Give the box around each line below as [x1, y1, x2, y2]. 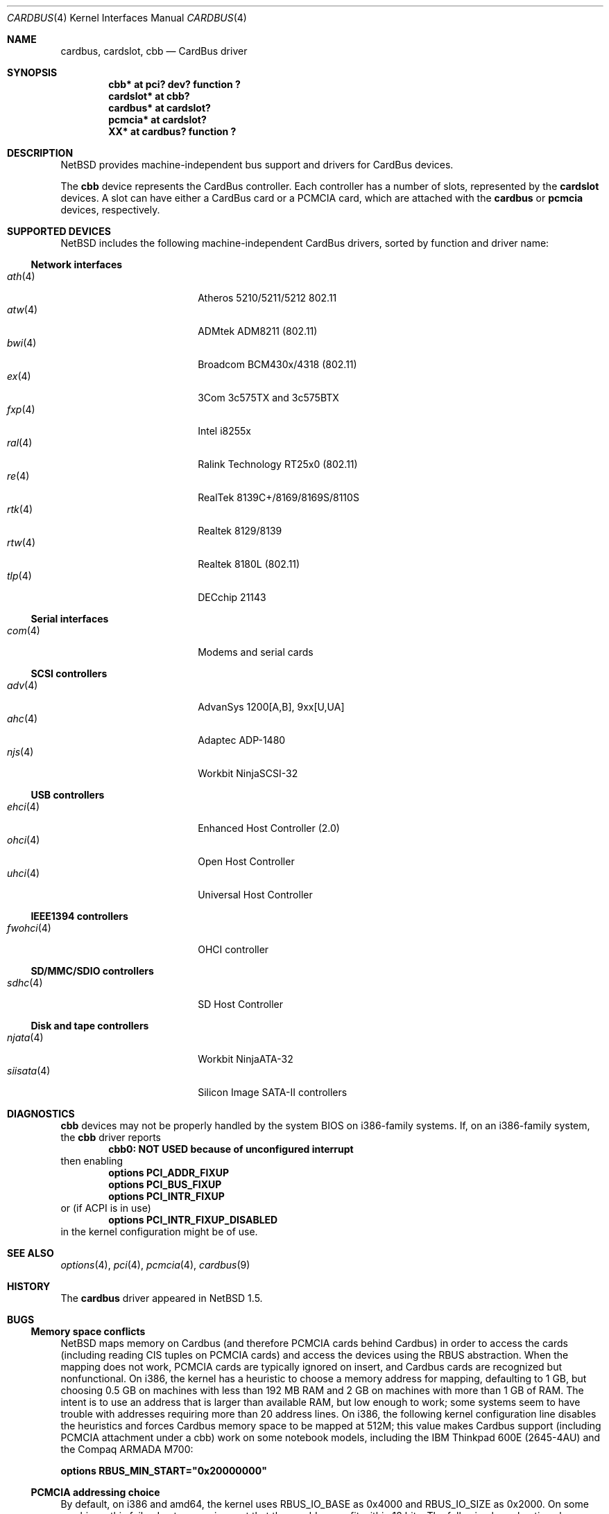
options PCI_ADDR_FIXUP [108, 1167, 230, 1178]
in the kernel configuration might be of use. [60, 1226, 258, 1237]
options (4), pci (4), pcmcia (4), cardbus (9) [60, 1259, 250, 1271]
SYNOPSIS [7, 67, 58, 78]
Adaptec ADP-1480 [198, 734, 286, 746]
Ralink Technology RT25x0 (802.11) [198, 458, 358, 470]
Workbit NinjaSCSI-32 [198, 767, 298, 779]
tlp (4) [7, 570, 32, 582]
